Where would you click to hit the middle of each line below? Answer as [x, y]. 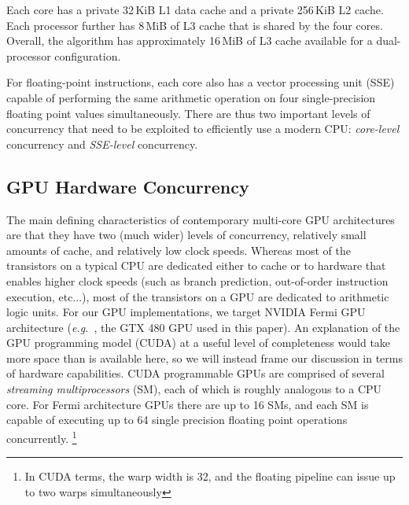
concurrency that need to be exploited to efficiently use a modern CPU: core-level [203, 129]
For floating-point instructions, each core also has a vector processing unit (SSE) [201, 82]
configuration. [88, 55]
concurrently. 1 [42, 437]
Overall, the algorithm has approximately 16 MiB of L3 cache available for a [190, 41]
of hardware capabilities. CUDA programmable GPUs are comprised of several [195, 373]
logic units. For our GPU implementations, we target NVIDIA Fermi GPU [186, 312]
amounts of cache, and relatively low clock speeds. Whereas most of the [179, 250]
